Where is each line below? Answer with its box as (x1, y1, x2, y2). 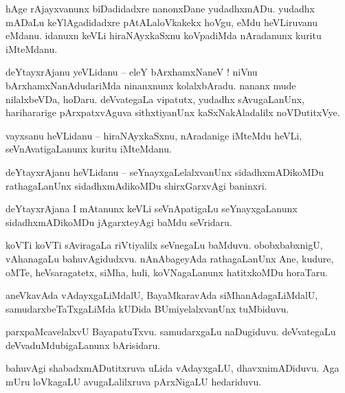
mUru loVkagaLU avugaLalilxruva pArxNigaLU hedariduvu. (5, 374, 262, 389)
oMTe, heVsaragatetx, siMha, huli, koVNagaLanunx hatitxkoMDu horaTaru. (5, 265, 328, 279)
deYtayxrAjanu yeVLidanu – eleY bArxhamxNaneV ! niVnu (5, 65, 258, 79)
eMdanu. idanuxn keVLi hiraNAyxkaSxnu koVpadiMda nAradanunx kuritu (5, 28, 322, 43)
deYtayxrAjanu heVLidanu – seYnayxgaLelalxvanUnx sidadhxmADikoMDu (5, 164, 324, 179)
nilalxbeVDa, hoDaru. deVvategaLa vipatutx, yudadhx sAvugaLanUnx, (5, 91, 305, 106)
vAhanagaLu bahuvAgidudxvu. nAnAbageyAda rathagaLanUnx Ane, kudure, (5, 251, 334, 265)
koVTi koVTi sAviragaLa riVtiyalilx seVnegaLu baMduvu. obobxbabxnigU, (5, 238, 323, 252)
